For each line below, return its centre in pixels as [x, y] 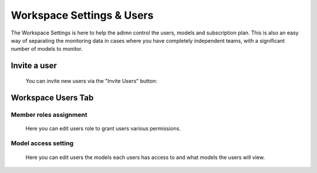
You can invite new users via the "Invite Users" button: [92, 81]
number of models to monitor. [47, 49]
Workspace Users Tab [52, 97]
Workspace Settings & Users [82, 15]
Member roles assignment [49, 115]
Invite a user [34, 66]
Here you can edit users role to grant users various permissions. [103, 128]
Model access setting [42, 143]
